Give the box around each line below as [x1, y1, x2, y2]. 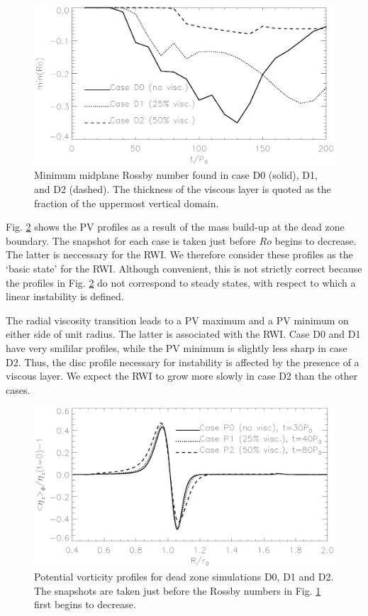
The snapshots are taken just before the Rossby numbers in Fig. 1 [34, 583, 321, 598]
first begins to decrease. [34, 597, 136, 612]
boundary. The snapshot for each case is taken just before [6, 233, 256, 248]
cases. [6, 382, 30, 397]
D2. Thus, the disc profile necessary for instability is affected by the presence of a [6, 354, 359, 369]
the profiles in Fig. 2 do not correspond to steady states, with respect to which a [6, 275, 356, 290]
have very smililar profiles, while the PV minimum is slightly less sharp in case [6, 340, 347, 355]
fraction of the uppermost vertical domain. [34, 195, 219, 210]
